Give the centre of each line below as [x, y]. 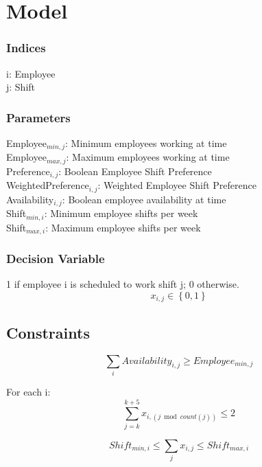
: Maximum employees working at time [148, 157]
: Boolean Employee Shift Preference [135, 171]
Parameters [38, 117]
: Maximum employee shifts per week [123, 227]
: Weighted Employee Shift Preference [177, 185]
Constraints [48, 332]
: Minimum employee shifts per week [121, 213]
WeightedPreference [48, 185]
